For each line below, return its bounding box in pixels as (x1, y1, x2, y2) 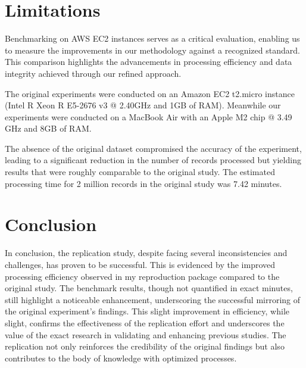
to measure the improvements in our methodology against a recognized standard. (5, 43, 300, 56)
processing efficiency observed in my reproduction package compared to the (5, 270, 280, 282)
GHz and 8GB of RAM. (5, 122, 92, 135)
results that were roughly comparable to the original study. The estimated (5, 166, 275, 178)
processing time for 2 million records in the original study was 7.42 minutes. (5, 177, 282, 189)
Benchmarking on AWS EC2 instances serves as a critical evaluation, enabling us (5, 32, 300, 45)
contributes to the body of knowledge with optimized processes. (5, 351, 237, 364)
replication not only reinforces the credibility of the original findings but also (5, 340, 285, 353)
